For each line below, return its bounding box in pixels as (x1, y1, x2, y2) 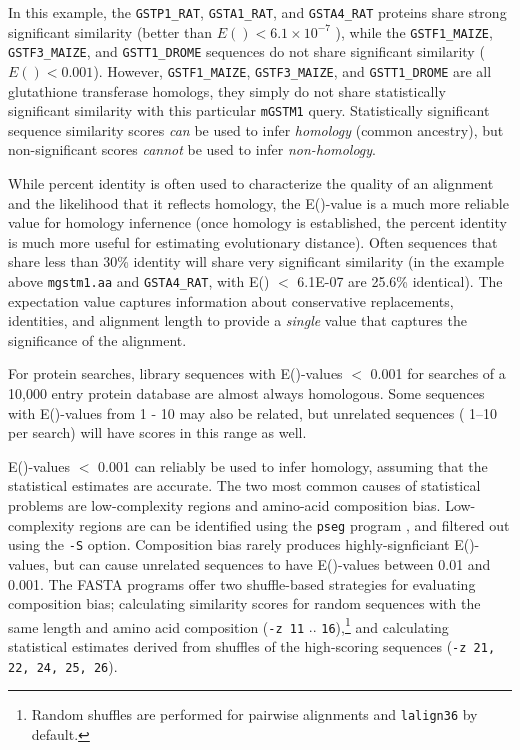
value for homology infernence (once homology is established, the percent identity (8, 212, 507, 233)
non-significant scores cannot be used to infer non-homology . (8, 139, 376, 160)
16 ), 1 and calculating (321, 613, 449, 637)
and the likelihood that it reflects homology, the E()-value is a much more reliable (8, 192, 509, 213)
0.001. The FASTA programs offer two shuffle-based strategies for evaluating (8, 573, 476, 594)
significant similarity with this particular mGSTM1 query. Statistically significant (8, 100, 490, 121)
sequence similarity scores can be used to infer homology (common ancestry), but (8, 119, 504, 140)
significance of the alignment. (8, 329, 187, 350)
